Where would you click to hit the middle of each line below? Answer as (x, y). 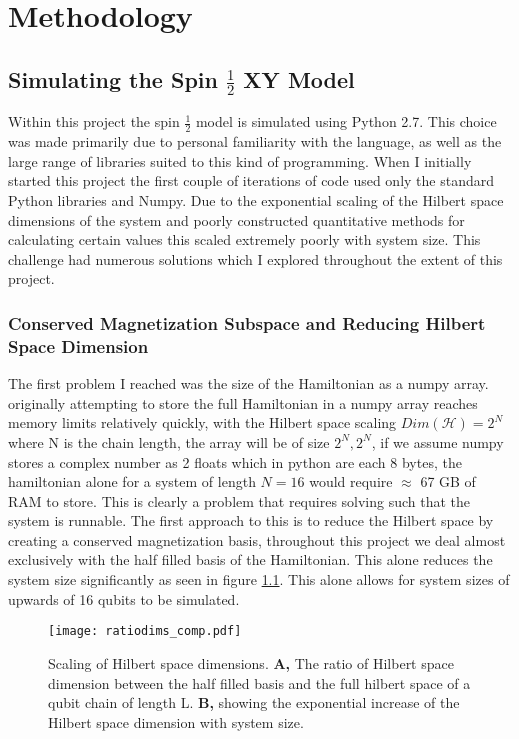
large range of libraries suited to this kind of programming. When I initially (240, 160)
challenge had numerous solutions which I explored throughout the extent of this (255, 258)
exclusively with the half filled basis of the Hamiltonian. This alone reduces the (250, 559)
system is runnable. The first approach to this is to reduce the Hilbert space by (251, 520)
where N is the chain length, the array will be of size (169, 441)
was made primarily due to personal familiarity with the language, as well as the (255, 141)
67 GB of (448, 481)
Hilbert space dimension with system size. (176, 721)
